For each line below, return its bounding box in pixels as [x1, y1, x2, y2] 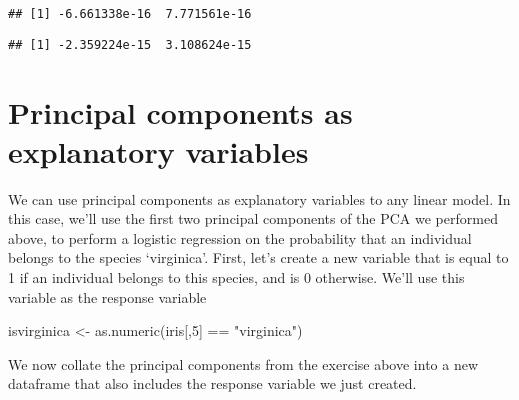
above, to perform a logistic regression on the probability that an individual [8, 227, 472, 248]
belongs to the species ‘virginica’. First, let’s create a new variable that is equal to [8, 247, 509, 268]
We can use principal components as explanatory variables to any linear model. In [8, 188, 511, 209]
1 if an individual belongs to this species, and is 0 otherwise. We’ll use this [8, 267, 465, 287]
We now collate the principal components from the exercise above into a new [8, 353, 479, 374]
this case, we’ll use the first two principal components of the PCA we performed [8, 208, 498, 229]
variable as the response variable [8, 286, 207, 307]
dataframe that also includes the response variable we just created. [8, 373, 417, 394]
